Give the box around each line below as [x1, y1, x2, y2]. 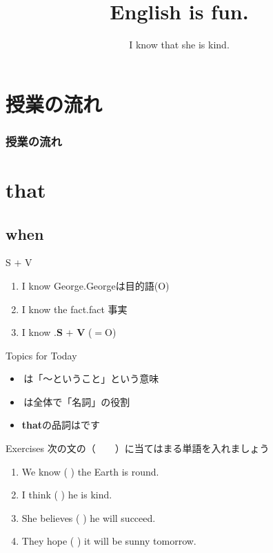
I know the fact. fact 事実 [21, 301, 128, 316]
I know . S [21, 325, 63, 339]
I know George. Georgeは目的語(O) [21, 278, 170, 292]
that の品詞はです [21, 418, 101, 432]
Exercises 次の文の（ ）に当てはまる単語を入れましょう [6, 441, 270, 456]
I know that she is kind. [129, 37, 230, 52]
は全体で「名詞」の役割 [23, 394, 130, 409]
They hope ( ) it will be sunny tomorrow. [21, 534, 196, 548]
